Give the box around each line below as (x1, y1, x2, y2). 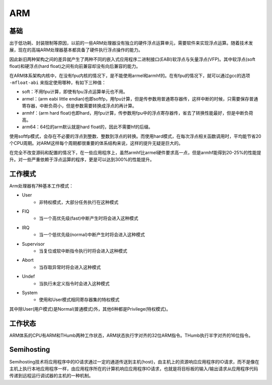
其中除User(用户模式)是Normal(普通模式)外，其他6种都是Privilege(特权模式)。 (9, 306, 171, 312)
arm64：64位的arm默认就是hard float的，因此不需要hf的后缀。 (22, 124, 153, 130)
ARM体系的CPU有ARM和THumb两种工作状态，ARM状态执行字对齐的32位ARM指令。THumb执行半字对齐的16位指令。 (9, 332, 253, 338)
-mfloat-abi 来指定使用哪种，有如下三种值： (9, 79, 106, 85)
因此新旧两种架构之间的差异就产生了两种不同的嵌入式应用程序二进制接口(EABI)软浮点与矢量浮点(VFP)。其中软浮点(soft (9, 56, 255, 62)
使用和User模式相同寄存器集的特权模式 (39, 297, 120, 303)
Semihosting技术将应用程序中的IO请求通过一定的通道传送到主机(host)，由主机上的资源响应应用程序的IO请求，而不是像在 (9, 358, 259, 364)
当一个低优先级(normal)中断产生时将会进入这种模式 (39, 232, 145, 238)
